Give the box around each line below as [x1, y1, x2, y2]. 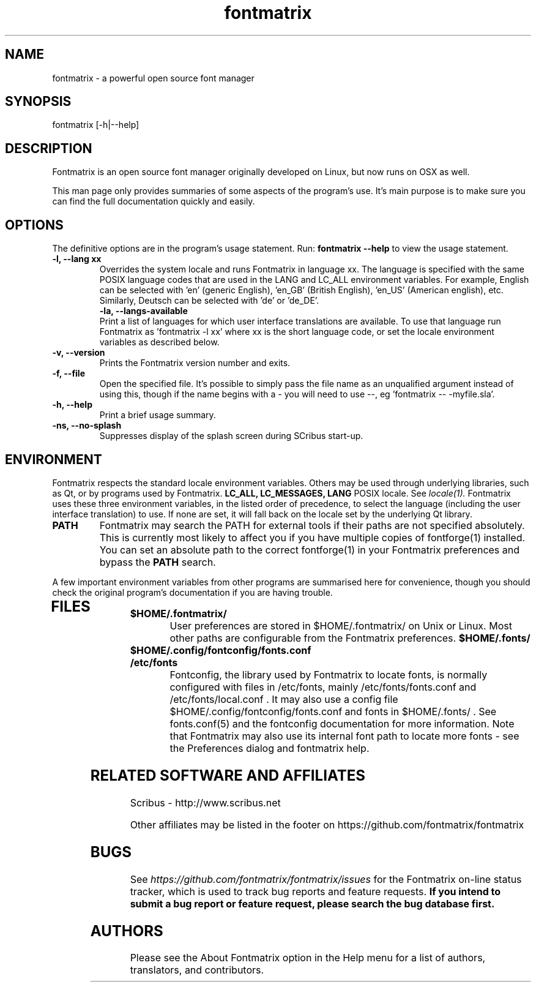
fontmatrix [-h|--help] [52, 119, 140, 130]
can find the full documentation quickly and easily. [52, 196, 255, 207]
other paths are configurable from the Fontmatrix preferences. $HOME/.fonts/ [169, 631, 530, 644]
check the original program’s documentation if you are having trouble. [52, 587, 333, 598]
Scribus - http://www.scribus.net [130, 796, 281, 809]
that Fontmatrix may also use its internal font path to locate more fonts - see [169, 729, 519, 742]
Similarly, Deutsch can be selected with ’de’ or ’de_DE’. [99, 295, 319, 306]
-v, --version [52, 347, 105, 358]
